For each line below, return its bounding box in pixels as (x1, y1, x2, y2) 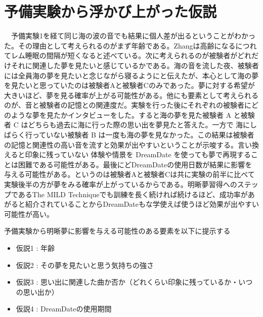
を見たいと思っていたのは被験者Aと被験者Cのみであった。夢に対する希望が (4, 80, 255, 90)
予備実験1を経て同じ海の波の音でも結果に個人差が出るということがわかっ (11, 30, 255, 41)
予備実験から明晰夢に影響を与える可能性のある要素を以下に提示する (4, 225, 231, 236)
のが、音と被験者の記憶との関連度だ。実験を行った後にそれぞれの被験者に (4, 100, 251, 110)
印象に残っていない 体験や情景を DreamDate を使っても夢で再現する (25, 149, 251, 160)
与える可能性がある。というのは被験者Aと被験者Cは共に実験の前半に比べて (4, 169, 255, 179)
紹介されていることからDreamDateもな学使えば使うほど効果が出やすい (25, 199, 259, 209)
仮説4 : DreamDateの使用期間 (16, 303, 112, 314)
